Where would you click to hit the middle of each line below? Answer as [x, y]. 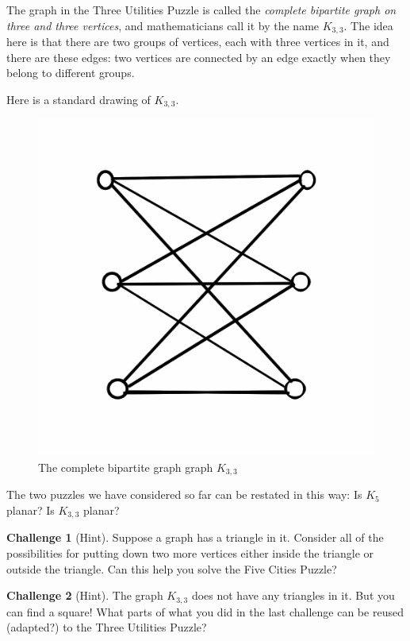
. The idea [368, 25]
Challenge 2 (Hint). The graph [85, 595]
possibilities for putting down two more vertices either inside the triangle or [190, 552]
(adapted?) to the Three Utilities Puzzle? [107, 627]
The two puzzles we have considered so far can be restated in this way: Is [184, 494]
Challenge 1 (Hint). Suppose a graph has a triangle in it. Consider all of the [195, 537]
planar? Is [31, 510]
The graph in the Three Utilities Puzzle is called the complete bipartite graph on [201, 10]
